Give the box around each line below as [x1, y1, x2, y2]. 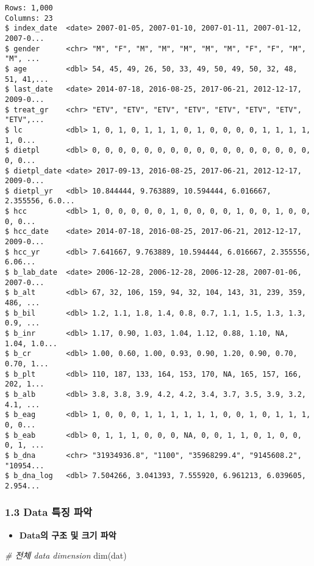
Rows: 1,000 [5, 4, 53, 12]
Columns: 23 [5, 13, 53, 23]
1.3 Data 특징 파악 [5, 504, 93, 520]
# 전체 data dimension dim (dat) [5, 549, 127, 562]
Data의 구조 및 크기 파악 [19, 528, 116, 541]
